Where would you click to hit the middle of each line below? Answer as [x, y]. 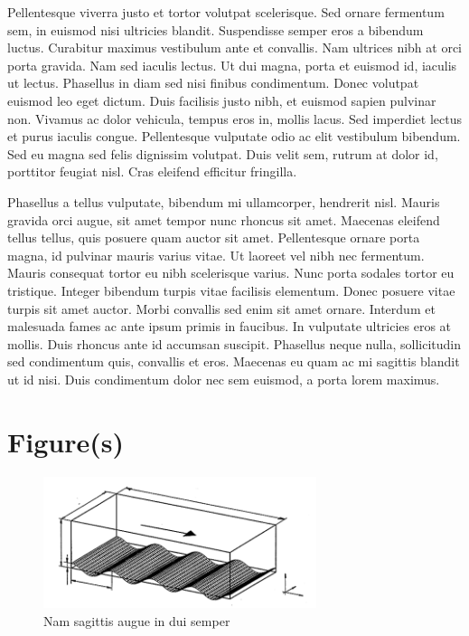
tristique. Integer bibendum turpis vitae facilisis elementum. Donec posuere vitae [231, 290]
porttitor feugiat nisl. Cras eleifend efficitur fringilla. [152, 171]
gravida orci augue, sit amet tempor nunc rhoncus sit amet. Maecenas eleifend [224, 219]
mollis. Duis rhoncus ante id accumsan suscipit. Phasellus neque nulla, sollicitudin [234, 343]
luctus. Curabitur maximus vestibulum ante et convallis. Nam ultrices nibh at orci [234, 47]
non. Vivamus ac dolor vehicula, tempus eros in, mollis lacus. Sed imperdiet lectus [235, 118]
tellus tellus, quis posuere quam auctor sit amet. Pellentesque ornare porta [214, 237]
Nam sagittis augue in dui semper [137, 620]
